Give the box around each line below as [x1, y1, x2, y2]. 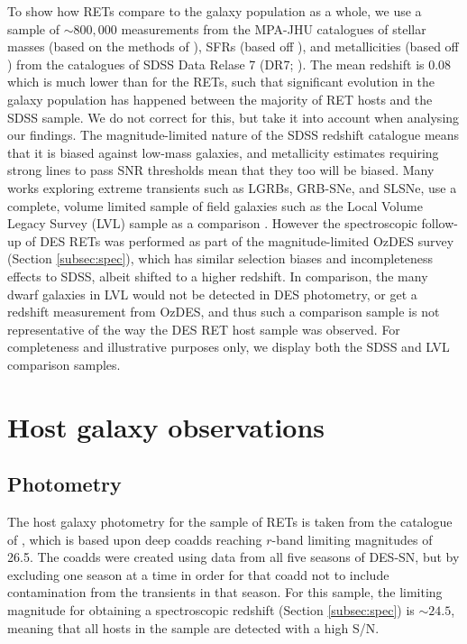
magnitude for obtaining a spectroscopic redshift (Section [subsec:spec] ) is [7, 601, 415, 620]
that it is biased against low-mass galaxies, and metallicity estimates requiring [7, 143, 439, 161]
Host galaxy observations [7, 408, 325, 445]
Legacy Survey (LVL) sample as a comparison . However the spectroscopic [7, 214, 417, 233]
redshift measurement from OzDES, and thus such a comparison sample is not [7, 302, 440, 321]
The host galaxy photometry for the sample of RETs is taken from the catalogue [7, 512, 453, 531]
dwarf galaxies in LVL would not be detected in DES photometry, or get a [7, 284, 417, 303]
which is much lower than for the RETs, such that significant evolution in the [7, 72, 435, 91]
